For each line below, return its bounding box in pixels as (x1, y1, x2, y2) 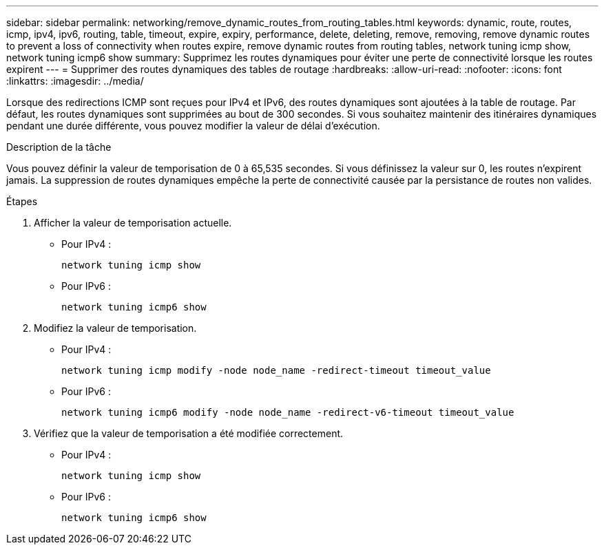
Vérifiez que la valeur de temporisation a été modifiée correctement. (34, 427, 344, 439)
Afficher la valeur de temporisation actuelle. (34, 217, 232, 229)
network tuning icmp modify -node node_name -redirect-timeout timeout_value (61, 365, 491, 376)
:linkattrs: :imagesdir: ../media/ (6, 75, 144, 87)
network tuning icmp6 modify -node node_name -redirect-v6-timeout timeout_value (61, 407, 514, 418)
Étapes (6, 195, 38, 207)
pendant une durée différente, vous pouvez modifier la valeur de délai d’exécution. (6, 120, 380, 131)
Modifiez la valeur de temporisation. (34, 322, 197, 334)
